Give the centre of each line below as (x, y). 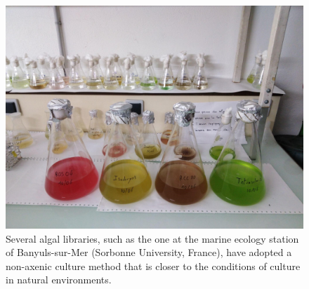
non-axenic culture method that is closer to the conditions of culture (153, 266)
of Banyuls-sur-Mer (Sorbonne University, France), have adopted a (149, 252)
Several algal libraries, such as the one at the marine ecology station (152, 238)
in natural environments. (59, 280)
